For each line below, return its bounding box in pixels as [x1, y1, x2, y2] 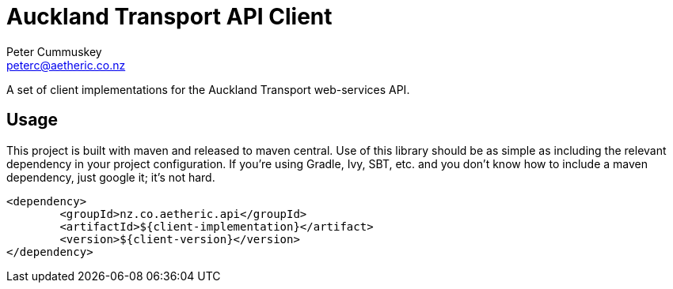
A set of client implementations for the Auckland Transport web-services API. [6, 82, 410, 96]
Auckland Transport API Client [6, 3, 333, 30]
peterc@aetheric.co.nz [6, 58, 126, 72]
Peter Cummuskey [6, 44, 102, 58]
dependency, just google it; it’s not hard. [6, 170, 215, 184]
